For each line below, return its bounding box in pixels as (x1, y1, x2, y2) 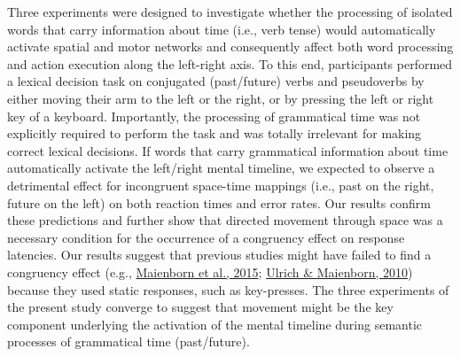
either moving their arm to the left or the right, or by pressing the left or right (7, 89, 434, 107)
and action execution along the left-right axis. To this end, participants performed (7, 54, 453, 73)
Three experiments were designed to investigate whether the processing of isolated (7, 3, 453, 20)
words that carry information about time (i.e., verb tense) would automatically (7, 19, 436, 38)
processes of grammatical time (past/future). (7, 332, 250, 351)
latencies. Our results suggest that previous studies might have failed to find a (7, 245, 432, 264)
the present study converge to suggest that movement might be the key (7, 298, 394, 316)
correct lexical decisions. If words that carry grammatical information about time (7, 141, 448, 159)
